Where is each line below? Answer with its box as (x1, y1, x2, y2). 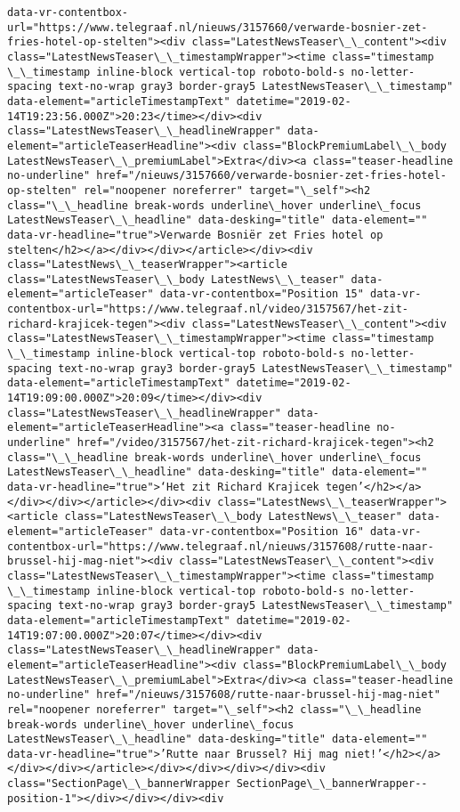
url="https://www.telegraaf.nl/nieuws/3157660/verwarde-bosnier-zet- (7, 20, 428, 34)
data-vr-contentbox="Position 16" (159, 524, 364, 538)
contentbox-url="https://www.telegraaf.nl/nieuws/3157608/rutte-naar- (7, 540, 434, 553)
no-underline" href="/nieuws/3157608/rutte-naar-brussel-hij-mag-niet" (7, 688, 440, 702)
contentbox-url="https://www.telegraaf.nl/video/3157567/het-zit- (7, 303, 409, 316)
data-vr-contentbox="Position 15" (159, 288, 364, 301)
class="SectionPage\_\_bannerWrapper (7, 777, 230, 791)
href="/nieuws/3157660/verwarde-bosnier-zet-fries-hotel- (96, 169, 447, 183)
